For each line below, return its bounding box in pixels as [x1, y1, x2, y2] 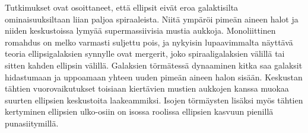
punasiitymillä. [5, 116, 59, 129]
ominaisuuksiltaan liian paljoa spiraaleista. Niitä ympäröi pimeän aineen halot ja [5, 12, 299, 25]
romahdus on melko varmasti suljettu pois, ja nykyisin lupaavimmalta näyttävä [5, 35, 293, 48]
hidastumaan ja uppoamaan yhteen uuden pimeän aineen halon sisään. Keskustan [5, 70, 303, 83]
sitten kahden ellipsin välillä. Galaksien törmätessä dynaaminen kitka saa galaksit [5, 59, 303, 71]
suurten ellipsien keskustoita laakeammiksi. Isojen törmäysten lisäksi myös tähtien [5, 93, 303, 106]
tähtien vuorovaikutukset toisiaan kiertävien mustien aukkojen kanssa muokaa [5, 82, 289, 95]
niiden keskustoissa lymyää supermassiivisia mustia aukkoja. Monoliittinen [5, 24, 276, 37]
